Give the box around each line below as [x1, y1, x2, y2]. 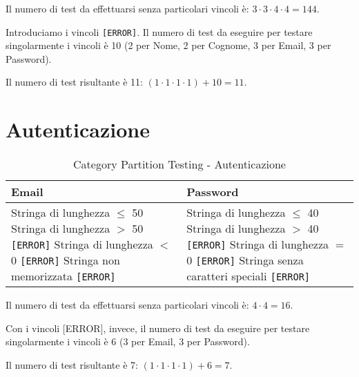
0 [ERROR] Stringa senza [186, 252, 304, 269]
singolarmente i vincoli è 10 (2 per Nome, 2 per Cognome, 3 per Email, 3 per [6, 38, 331, 52]
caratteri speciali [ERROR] [186, 268, 311, 284]
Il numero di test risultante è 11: [6, 75, 143, 89]
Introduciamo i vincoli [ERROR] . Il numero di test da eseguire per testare [6, 24, 313, 39]
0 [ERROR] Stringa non [11, 252, 120, 269]
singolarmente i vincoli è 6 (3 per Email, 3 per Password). [6, 334, 250, 349]
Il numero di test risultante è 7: [6, 357, 138, 371]
